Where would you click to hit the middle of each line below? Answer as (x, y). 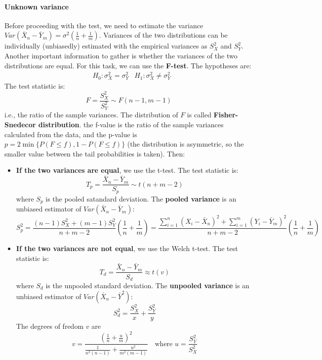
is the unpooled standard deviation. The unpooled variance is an (147, 285)
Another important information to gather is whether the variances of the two (121, 55)
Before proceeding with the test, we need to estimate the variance (104, 25)
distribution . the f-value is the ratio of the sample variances (131, 124)
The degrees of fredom (50, 326)
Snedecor (20, 124)
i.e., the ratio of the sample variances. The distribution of (91, 115)
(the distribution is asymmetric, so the (185, 144)
